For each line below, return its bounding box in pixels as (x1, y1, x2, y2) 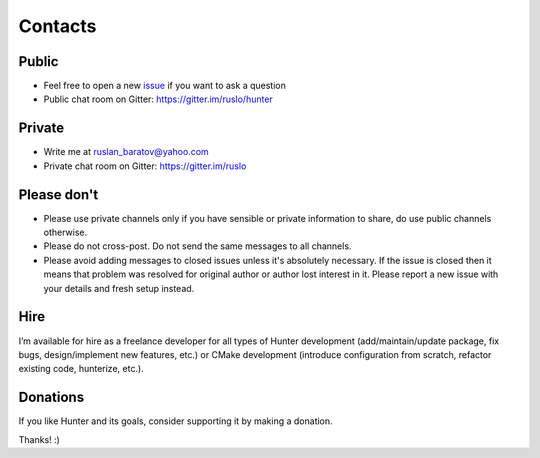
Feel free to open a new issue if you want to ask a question (43, 80, 287, 92)
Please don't (18, 186, 99, 203)
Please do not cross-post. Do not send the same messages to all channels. (43, 240, 352, 252)
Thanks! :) (18, 433, 60, 445)
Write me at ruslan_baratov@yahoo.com (43, 146, 209, 158)
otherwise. (43, 226, 88, 239)
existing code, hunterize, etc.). (18, 363, 144, 375)
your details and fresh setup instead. (43, 282, 195, 294)
